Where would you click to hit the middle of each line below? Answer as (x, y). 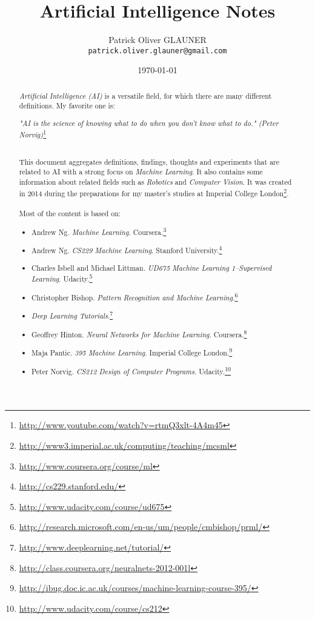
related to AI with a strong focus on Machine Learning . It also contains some (141, 172)
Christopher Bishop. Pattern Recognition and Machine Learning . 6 (135, 296)
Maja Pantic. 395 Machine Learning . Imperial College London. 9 (132, 352)
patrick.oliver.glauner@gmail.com (157, 51)
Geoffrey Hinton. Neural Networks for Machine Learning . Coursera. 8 (139, 333)
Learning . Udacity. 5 (62, 278)
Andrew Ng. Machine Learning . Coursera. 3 (99, 231)
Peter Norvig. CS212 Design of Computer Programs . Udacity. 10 (131, 370)
